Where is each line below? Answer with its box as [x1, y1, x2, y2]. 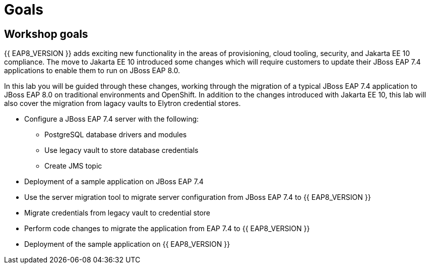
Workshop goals [4, 27, 88, 40]
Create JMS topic [44, 162, 102, 171]
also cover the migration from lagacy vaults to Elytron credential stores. [4, 99, 241, 108]
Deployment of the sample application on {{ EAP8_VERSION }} [24, 240, 230, 249]
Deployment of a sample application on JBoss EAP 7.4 [24, 177, 204, 186]
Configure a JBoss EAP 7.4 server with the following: [24, 115, 199, 124]
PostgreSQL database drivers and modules [44, 130, 187, 139]
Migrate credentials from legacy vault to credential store [24, 208, 211, 218]
